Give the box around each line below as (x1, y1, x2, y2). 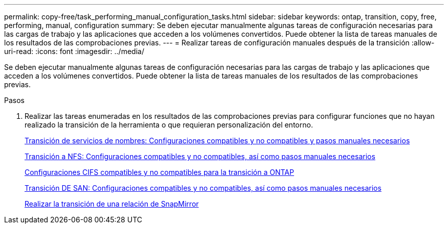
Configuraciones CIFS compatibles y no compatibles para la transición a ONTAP (25, 168, 294, 176)
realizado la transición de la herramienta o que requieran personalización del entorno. (25, 120, 313, 129)
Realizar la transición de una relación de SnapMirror (25, 199, 199, 208)
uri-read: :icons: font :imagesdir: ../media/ (4, 47, 144, 56)
